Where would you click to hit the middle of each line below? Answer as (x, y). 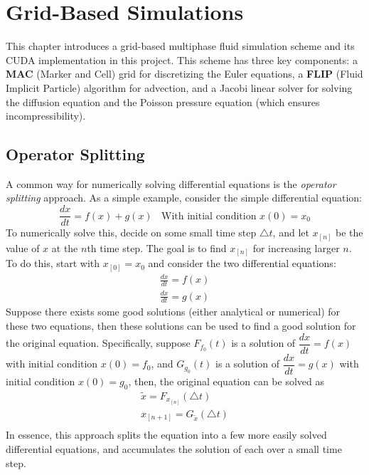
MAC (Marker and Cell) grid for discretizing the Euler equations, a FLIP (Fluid (184, 74)
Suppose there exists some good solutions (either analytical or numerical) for (173, 312)
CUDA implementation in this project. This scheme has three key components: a (182, 59)
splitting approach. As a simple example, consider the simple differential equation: (184, 198)
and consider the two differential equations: (242, 263)
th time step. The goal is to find (157, 247)
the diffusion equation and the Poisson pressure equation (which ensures (163, 101)
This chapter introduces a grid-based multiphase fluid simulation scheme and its (180, 46)
